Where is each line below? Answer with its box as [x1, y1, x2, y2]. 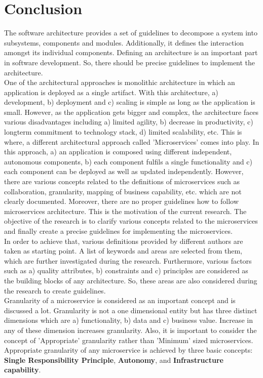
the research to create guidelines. [4, 285, 106, 296]
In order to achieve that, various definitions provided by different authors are [4, 235, 243, 246]
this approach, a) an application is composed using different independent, [4, 146, 232, 157]
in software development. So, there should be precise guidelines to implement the [4, 57, 255, 67]
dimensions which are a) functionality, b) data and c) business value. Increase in [4, 315, 253, 325]
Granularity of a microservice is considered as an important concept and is [4, 295, 236, 306]
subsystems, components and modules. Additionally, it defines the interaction [4, 37, 244, 48]
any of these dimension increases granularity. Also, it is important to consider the [4, 324, 257, 335]
